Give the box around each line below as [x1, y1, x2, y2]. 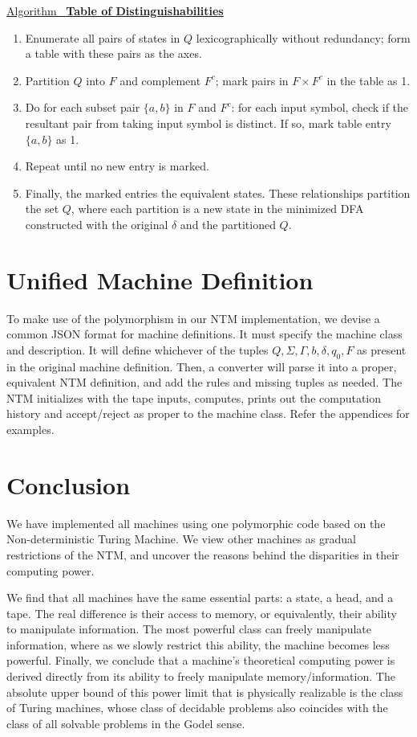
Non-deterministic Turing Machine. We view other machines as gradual [6, 530, 356, 547]
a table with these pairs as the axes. [25, 45, 202, 62]
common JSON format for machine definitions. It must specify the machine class [6, 326, 403, 342]
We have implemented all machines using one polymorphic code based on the [6, 514, 386, 531]
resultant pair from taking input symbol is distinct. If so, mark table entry [25, 114, 391, 131]
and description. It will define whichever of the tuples [6, 341, 269, 358]
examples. [6, 421, 55, 438]
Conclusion [6, 468, 131, 501]
